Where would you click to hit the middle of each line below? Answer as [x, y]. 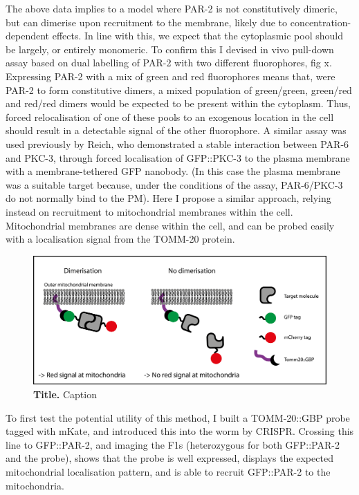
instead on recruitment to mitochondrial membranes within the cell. [149, 211]
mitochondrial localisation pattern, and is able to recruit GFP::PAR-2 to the [168, 471]
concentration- [321, 22]
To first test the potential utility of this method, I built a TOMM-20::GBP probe [178, 417]
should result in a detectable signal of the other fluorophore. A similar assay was [176, 130]
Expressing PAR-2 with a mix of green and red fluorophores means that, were [171, 76]
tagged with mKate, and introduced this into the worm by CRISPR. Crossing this [180, 431]
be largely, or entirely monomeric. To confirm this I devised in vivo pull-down [170, 49]
